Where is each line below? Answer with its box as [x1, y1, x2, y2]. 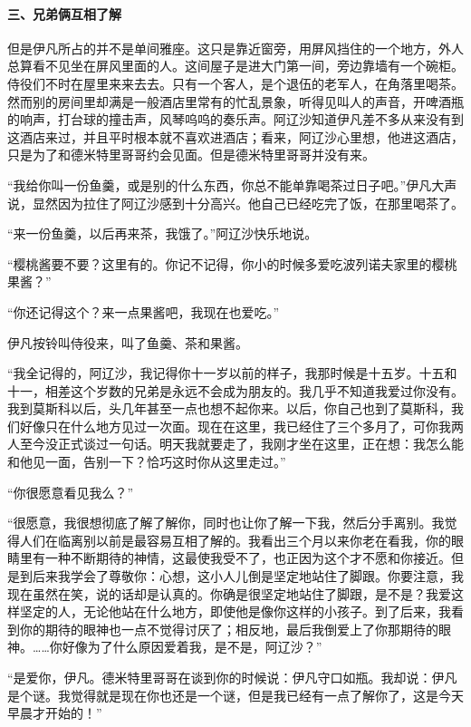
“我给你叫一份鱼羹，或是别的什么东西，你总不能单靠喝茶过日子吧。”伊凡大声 [7, 175, 457, 194]
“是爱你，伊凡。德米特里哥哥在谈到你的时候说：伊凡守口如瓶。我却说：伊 [7, 668, 445, 687]
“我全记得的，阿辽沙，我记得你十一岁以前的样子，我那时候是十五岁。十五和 [7, 363, 457, 383]
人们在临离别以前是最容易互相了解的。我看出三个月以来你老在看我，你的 [19, 530, 451, 549]
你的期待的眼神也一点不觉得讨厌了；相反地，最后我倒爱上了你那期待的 [19, 619, 438, 638]
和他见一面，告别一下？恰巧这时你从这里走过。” [7, 452, 286, 471]
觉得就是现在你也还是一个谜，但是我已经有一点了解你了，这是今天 [70, 685, 464, 704]
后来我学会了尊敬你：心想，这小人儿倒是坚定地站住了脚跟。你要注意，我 [32, 567, 464, 586]
